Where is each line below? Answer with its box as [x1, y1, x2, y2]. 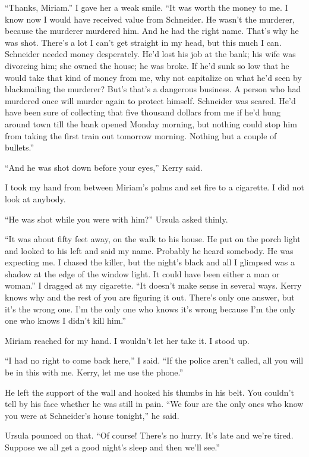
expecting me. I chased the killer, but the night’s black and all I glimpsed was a [5, 256, 295, 268]
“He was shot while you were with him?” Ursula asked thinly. [5, 212, 228, 225]
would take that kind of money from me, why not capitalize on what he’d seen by [5, 71, 302, 83]
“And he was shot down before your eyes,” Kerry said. [5, 161, 203, 173]
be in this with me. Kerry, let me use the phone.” [5, 366, 184, 378]
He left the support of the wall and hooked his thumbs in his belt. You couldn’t [5, 386, 294, 398]
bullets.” [5, 141, 34, 154]
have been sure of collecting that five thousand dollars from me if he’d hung [5, 106, 280, 118]
